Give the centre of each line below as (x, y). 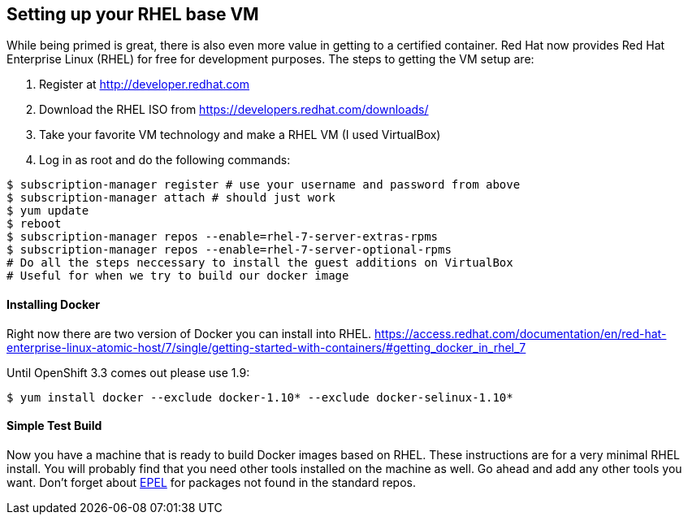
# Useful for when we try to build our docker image (178, 276)
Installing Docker (53, 305)
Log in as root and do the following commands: (165, 160)
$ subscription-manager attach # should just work (171, 198)
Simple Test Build (54, 426)
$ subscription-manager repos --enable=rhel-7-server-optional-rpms (229, 250)
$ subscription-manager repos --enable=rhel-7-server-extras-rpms (223, 237)
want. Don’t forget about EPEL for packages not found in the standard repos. (212, 482)
